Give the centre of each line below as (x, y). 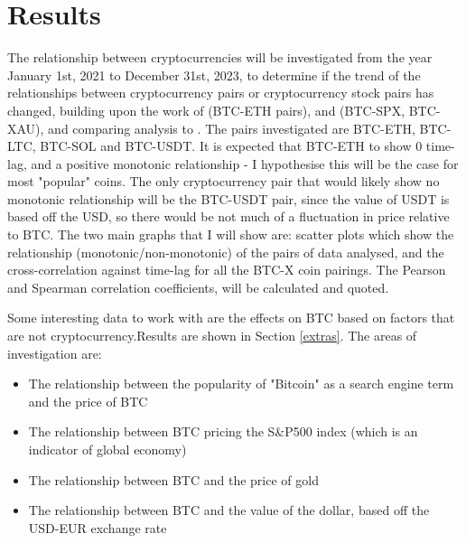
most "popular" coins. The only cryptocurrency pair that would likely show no (224, 181)
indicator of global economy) (107, 449)
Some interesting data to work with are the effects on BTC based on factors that (231, 318)
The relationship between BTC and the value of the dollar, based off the (229, 510)
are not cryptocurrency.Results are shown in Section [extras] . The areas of (212, 336)
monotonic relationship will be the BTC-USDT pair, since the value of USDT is (228, 198)
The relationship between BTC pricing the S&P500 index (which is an (223, 431)
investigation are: (55, 353)
